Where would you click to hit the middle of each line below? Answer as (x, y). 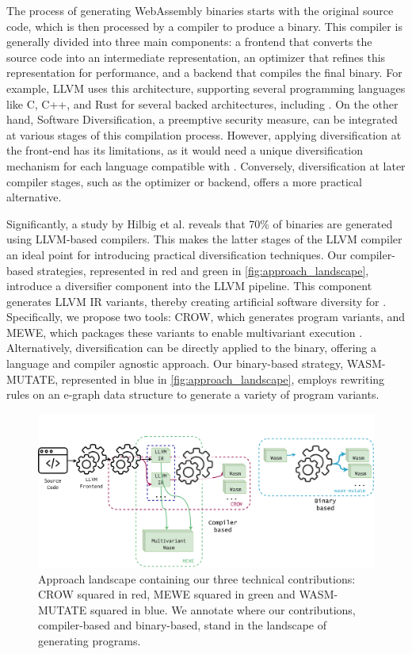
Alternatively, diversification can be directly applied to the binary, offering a (191, 348)
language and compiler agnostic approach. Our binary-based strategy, (175, 363)
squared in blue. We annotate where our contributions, (223, 609)
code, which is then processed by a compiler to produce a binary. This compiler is (204, 26)
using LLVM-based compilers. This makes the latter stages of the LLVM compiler (204, 239)
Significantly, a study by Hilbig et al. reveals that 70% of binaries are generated (200, 223)
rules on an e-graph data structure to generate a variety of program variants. (193, 394)
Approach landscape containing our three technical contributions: (197, 578)
